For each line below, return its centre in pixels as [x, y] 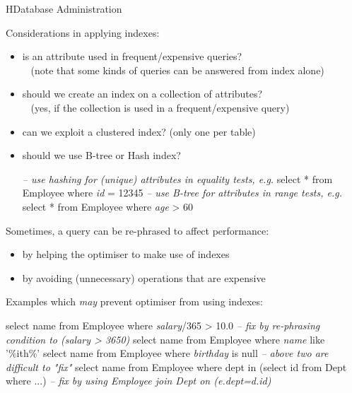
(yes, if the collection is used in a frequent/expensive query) [160, 107]
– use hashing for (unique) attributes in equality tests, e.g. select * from [177, 178]
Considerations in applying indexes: [83, 32]
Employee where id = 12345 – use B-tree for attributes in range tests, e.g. [182, 193]
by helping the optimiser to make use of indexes [126, 254]
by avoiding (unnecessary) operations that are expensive [144, 277]
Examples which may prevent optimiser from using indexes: [134, 301]
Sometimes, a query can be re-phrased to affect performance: [137, 230]
